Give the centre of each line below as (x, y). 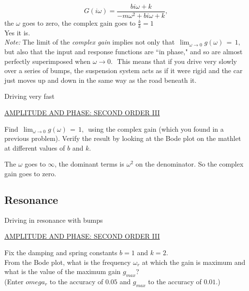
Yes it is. (17, 32)
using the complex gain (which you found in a (156, 129)
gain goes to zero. (30, 174)
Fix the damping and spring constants (61, 252)
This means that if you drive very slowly (177, 61)
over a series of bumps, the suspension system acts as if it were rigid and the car (124, 70)
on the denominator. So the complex (190, 164)
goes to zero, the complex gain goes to (79, 23)
